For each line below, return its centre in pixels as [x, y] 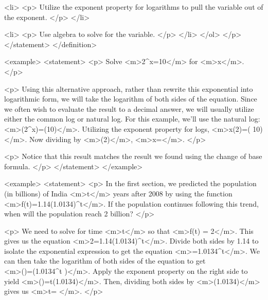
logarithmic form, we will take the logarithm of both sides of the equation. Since [131, 99]
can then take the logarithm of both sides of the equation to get [105, 261]
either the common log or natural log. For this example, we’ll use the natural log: [132, 119]
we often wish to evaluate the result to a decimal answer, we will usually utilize [129, 108]
